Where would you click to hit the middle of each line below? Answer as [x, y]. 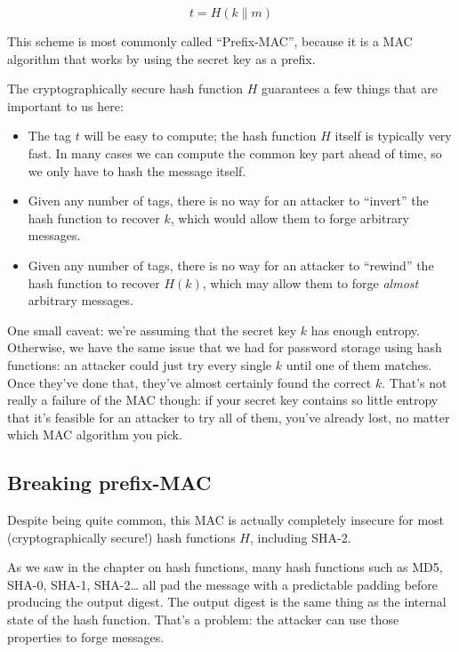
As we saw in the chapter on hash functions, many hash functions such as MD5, [225, 567]
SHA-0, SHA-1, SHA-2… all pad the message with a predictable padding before [223, 584]
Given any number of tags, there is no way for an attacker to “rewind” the [231, 265]
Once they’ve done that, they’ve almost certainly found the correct [189, 382]
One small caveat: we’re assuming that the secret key [152, 330]
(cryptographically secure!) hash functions [121, 537]
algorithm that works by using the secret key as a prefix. [161, 58]
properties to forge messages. [86, 636]
